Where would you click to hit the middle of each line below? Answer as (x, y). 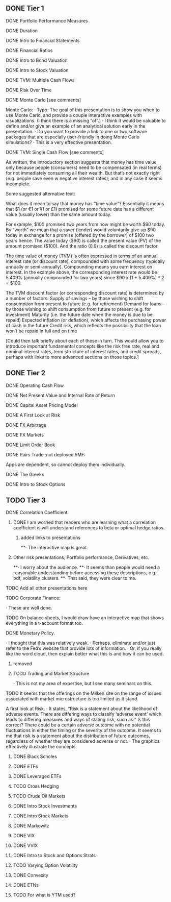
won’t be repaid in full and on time (41, 331)
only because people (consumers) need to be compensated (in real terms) (84, 167)
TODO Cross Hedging (36, 786)
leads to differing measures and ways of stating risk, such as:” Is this (78, 720)
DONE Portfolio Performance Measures (47, 20)
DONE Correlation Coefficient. (37, 513)
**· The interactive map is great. (54, 548)
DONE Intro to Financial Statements (43, 40)
